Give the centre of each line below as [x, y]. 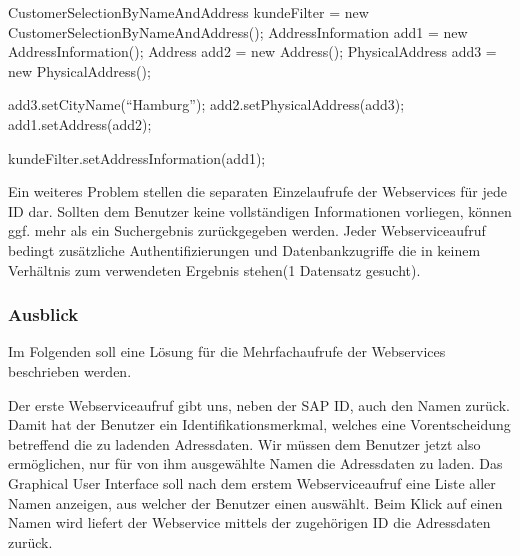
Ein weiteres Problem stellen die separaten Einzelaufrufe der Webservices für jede [258, 191]
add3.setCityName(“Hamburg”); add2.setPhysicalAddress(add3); [206, 104]
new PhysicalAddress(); [79, 70]
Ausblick [43, 314]
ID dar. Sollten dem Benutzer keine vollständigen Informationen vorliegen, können [260, 210]
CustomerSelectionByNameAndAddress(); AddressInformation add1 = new [238, 31]
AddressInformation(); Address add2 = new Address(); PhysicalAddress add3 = [252, 51]
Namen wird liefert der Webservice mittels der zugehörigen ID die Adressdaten [249, 522]
